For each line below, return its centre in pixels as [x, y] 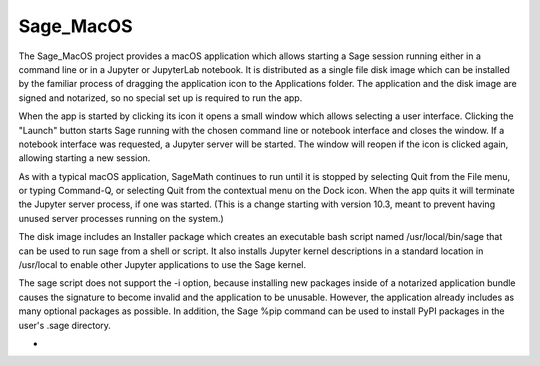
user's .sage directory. [65, 325]
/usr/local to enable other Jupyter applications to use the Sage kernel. [162, 265]
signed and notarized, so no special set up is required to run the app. [160, 97]
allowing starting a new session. [84, 158]
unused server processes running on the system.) [121, 218]
